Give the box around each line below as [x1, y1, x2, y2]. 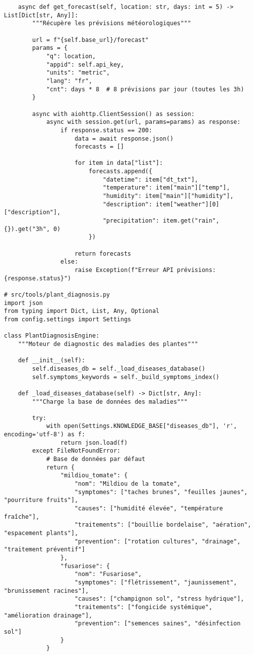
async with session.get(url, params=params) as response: [46, 118, 241, 126]
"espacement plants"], [4, 530, 78, 537]
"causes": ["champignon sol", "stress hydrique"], [74, 595, 244, 603]
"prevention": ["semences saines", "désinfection [74, 620, 241, 627]
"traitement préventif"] [4, 546, 85, 553]
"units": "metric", [46, 69, 110, 77]
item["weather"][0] [155, 200, 219, 208]
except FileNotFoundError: [32, 447, 121, 455]
